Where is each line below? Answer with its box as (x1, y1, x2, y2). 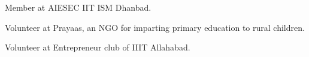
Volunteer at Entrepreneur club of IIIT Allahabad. (5, 41, 190, 53)
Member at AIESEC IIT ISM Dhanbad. (5, 1, 152, 13)
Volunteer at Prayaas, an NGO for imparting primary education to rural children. (5, 21, 305, 33)
